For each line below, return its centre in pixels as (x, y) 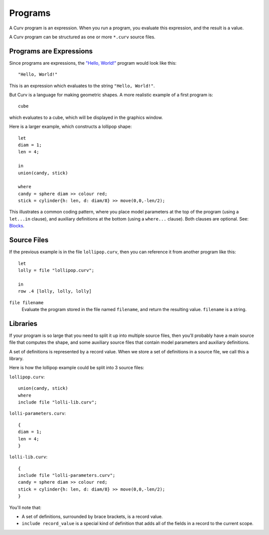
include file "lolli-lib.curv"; (58, 402)
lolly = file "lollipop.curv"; (56, 270)
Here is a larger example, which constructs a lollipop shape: (70, 126)
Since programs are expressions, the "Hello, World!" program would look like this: (93, 63)
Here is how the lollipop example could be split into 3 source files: (77, 368)
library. (16, 358)
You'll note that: (25, 507)
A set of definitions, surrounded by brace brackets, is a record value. (92, 517)
